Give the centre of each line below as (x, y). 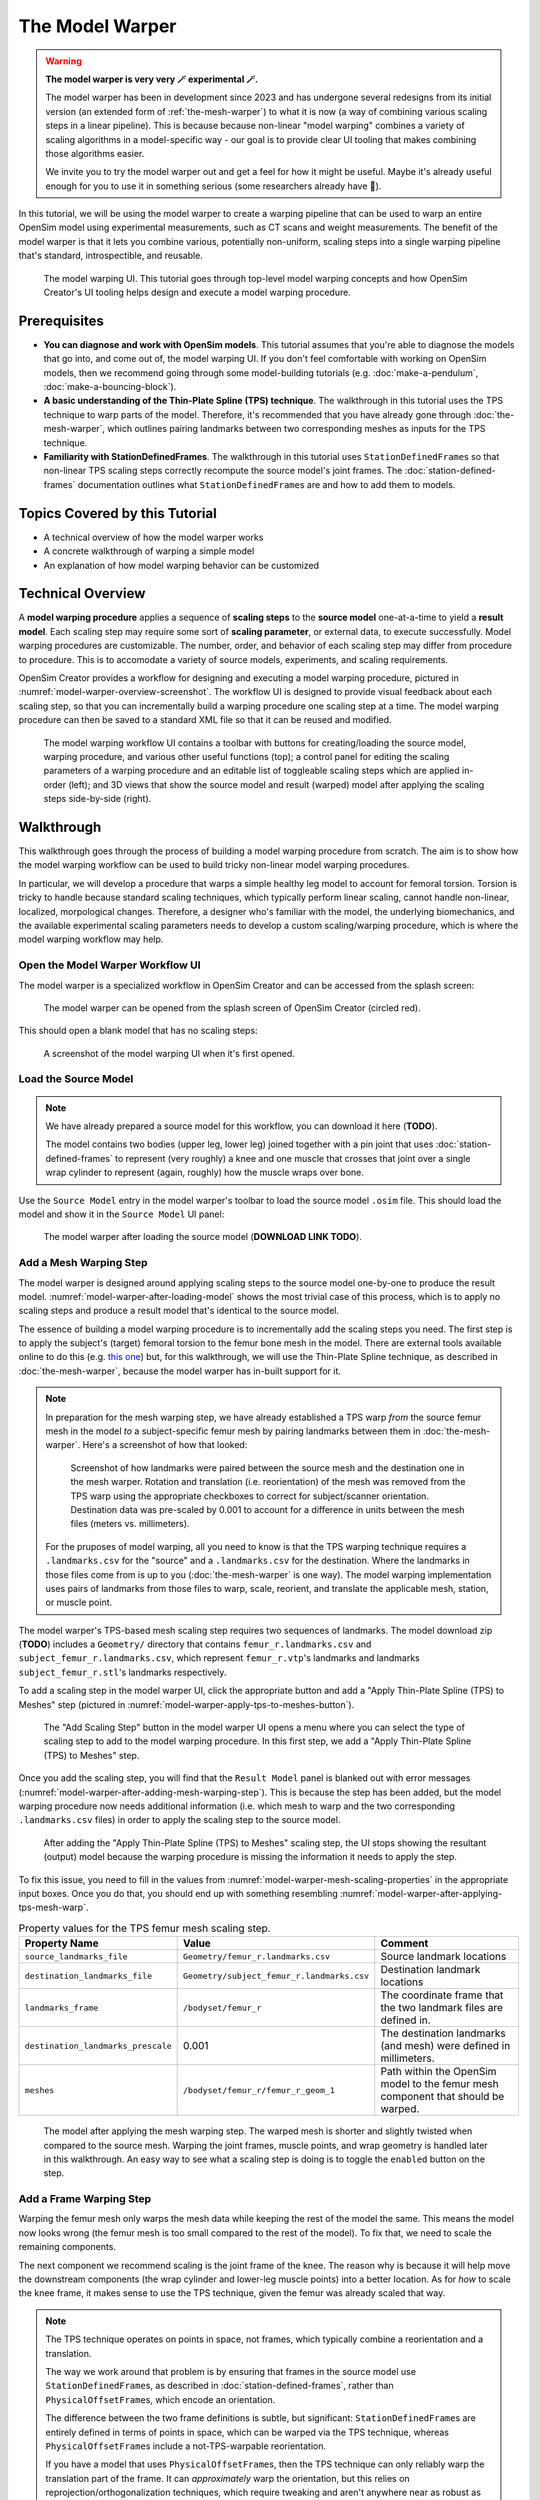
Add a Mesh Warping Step (83, 1263)
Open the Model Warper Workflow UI (109, 965)
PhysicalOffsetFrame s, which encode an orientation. (160, 2399)
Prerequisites (61, 320)
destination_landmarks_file (88, 1975)
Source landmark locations (443, 1957)
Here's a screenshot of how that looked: (165, 1445)
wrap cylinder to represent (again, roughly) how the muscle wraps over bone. (205, 1172)
